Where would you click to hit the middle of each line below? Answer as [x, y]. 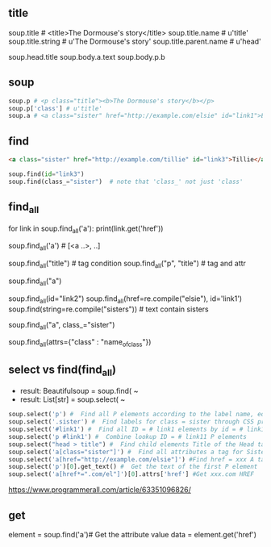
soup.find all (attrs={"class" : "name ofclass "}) [80, 343]
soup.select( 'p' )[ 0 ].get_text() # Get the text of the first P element [133, 467]
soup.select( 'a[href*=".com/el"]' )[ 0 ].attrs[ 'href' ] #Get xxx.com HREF [131, 474]
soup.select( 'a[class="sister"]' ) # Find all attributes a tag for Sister [138, 452]
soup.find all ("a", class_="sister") [62, 326]
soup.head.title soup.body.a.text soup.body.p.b [87, 56]
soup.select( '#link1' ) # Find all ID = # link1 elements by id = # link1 [137, 430]
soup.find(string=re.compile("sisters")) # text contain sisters [108, 309]
